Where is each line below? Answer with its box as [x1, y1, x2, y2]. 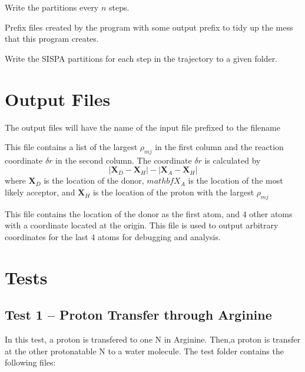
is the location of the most [188, 174, 283, 187]
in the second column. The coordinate [55, 154, 192, 166]
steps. [109, 1, 130, 13]
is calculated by [204, 154, 261, 166]
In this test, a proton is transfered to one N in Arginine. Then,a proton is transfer [5, 333, 301, 346]
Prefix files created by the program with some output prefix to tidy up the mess [5, 21, 293, 33]
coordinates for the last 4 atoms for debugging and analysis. [5, 231, 221, 243]
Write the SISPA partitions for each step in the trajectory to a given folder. [5, 52, 278, 64]
